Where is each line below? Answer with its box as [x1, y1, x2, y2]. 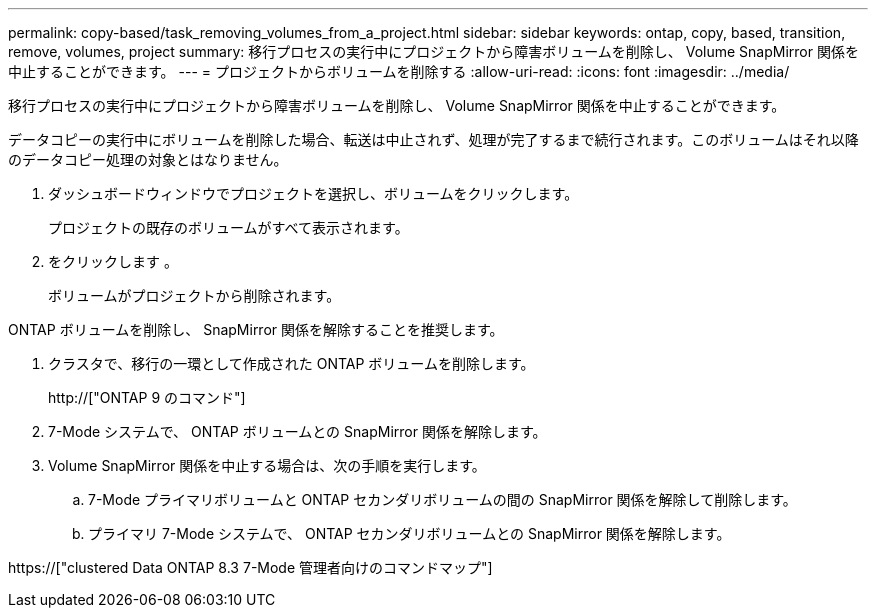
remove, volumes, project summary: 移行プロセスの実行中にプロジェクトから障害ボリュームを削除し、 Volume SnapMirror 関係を [8, 43, 859, 60]
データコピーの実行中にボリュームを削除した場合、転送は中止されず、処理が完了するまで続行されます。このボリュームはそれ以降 [8, 131, 859, 148]
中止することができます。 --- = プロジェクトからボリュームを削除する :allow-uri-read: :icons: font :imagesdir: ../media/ [8, 63, 790, 80]
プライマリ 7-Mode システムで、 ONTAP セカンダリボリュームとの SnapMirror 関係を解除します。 [88, 525, 731, 542]
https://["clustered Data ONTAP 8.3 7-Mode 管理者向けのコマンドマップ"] [8, 559, 493, 576]
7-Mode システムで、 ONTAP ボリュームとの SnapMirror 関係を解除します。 [48, 423, 547, 440]
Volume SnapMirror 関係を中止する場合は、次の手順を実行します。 [48, 457, 486, 474]
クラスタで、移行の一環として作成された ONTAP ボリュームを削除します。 [48, 355, 535, 372]
